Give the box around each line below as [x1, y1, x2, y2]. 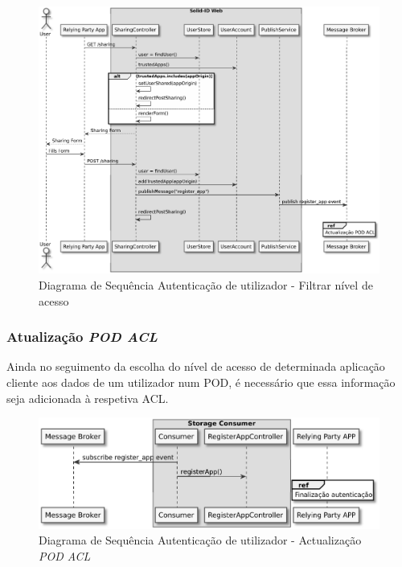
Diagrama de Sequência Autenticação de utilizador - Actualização [39, 532, 362, 549]
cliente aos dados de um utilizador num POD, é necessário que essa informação [6, 374, 396, 391]
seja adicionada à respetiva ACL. [6, 389, 169, 406]
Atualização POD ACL [6, 327, 158, 347]
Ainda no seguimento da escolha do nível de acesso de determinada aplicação [6, 358, 385, 375]
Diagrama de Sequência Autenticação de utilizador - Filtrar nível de [39, 277, 373, 294]
